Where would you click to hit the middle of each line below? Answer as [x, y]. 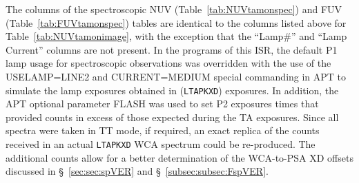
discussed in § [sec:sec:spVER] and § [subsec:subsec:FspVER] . [137, 171]
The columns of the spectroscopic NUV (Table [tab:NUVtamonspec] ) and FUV [174, 9]
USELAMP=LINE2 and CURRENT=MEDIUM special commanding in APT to [176, 76]
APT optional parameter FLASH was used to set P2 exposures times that [162, 104]
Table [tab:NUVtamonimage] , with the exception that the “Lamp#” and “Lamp [176, 36]
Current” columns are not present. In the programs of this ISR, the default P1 [172, 49]
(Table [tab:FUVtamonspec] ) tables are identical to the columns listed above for [176, 22]
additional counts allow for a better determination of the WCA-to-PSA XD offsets [179, 157]
